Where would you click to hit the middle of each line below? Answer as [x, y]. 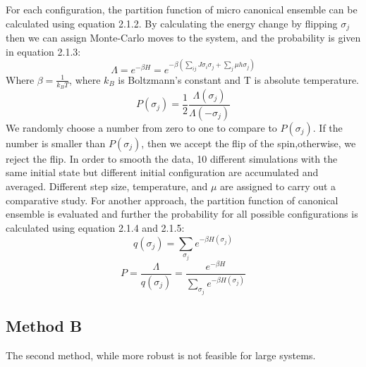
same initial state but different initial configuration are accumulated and [162, 172]
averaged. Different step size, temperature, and [107, 186]
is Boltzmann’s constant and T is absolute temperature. [238, 79]
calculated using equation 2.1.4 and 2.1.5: [95, 227]
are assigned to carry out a [278, 186]
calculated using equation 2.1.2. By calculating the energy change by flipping [172, 23]
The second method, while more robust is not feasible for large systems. [161, 355]
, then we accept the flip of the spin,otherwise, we [249, 143]
